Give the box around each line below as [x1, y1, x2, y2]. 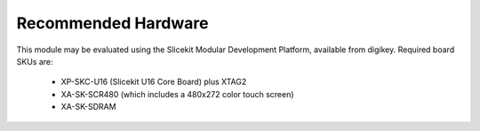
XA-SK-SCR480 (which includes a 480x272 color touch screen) [60, 89, 294, 99]
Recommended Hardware [16, 13, 209, 33]
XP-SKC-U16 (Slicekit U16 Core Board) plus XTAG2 [60, 76, 247, 88]
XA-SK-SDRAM [60, 102, 116, 112]
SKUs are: [16, 56, 53, 66]
